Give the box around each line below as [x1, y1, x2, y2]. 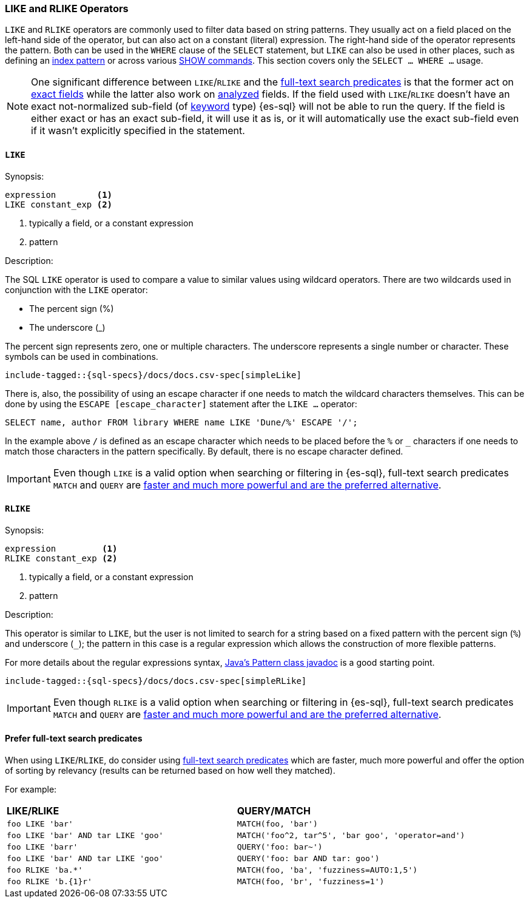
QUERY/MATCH [237, 805, 311, 817]
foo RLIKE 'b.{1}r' [7, 877, 92, 887]
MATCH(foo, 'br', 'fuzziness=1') [237, 877, 385, 887]
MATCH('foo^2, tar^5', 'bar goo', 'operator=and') [237, 831, 465, 840]
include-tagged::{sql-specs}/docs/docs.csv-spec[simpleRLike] [5, 675, 307, 686]
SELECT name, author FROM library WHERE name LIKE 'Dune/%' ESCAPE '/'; [5, 417, 358, 427]
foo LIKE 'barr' [7, 842, 78, 852]
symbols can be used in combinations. [5, 351, 158, 362]
